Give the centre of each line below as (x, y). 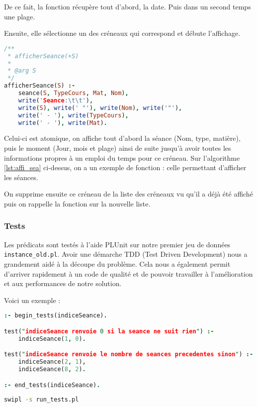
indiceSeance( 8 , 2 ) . (52, 369)
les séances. (21, 177)
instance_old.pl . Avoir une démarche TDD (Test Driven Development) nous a (126, 254)
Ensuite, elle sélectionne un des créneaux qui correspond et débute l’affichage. (122, 33)
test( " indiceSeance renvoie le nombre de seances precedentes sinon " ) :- (129, 355)
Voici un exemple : (32, 300)
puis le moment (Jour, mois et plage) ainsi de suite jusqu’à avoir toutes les (118, 148)
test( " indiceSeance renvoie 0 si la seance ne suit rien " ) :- (109, 331)
